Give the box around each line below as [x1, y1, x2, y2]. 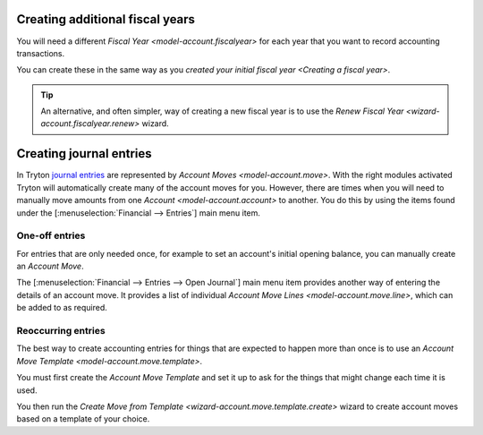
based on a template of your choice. [16, 414, 150, 424]
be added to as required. [16, 303, 107, 313]
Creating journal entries [16, 146, 152, 161]
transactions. [16, 47, 65, 58]
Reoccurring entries [16, 325, 106, 337]
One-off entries [16, 229, 86, 242]
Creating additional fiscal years [16, 12, 196, 27]
